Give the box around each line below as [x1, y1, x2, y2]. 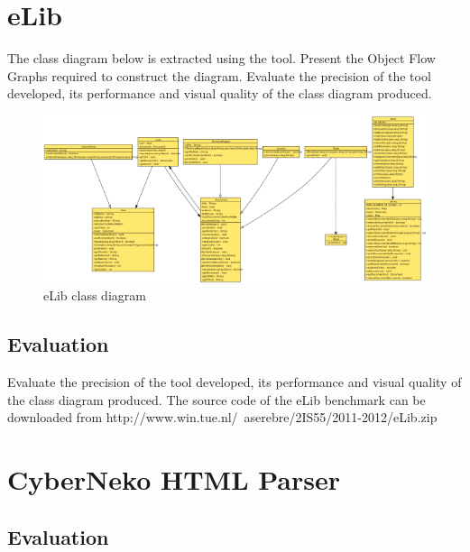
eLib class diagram [43, 286, 146, 305]
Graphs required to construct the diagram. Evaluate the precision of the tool [7, 66, 431, 85]
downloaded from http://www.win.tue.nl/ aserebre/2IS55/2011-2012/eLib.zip [7, 408, 438, 427]
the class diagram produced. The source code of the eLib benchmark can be [7, 390, 426, 409]
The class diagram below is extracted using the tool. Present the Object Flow [7, 49, 436, 68]
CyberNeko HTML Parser [7, 461, 341, 498]
